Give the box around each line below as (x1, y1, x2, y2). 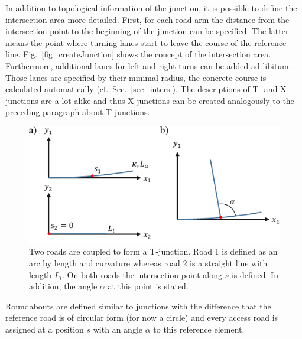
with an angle (93, 322, 142, 335)
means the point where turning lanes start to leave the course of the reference (5, 36, 287, 48)
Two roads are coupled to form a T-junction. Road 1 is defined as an (29, 245, 278, 257)
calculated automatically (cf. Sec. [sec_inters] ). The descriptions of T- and (5, 83, 278, 95)
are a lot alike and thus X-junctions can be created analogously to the (41, 94, 294, 106)
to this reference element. (153, 322, 245, 335)
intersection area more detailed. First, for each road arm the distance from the (5, 13, 290, 25)
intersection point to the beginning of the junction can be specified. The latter (5, 25, 289, 37)
